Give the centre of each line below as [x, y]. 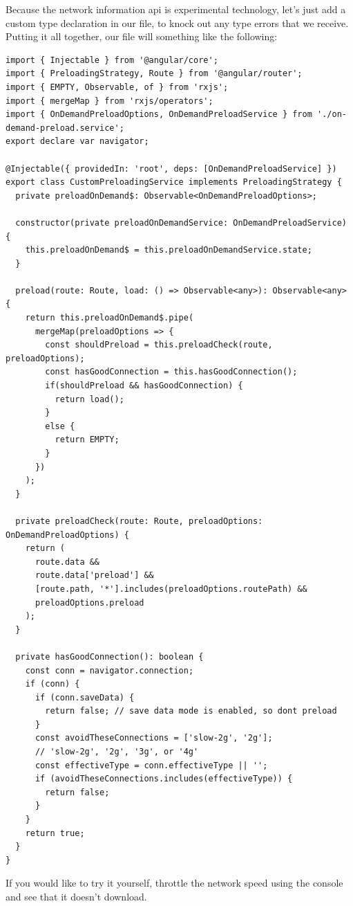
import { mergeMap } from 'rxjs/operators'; [109, 101]
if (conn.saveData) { [85, 697]
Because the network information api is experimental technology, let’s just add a [176, 9]
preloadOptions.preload [89, 603]
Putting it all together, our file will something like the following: [142, 36]
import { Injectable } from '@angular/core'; [112, 60]
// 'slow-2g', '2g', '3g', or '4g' [117, 752]
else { [60, 426]
